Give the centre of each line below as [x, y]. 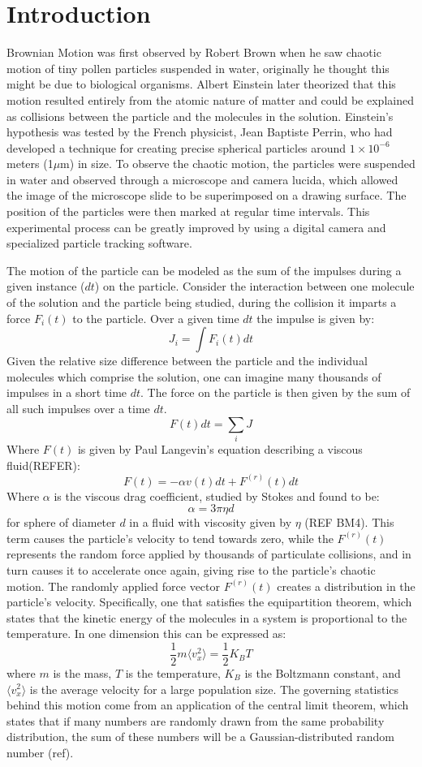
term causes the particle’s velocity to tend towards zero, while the [170, 538]
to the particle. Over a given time [156, 318]
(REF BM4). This [349, 522]
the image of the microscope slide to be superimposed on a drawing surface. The [207, 195]
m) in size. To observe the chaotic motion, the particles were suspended [238, 164]
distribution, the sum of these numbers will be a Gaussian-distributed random [201, 737]
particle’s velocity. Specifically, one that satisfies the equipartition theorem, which [209, 602]
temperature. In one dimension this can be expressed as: [146, 633]
